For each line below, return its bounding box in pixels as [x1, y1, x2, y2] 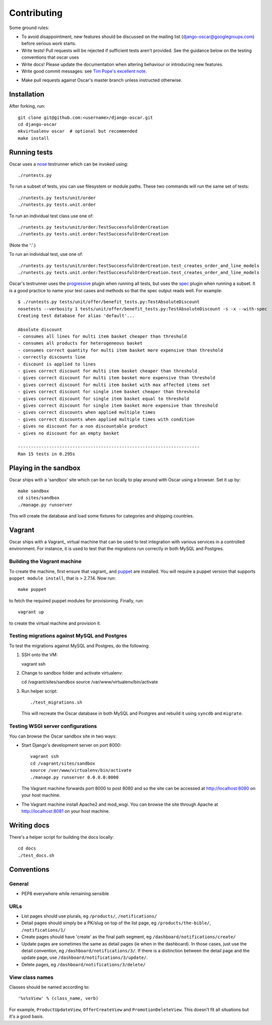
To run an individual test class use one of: [9, 213, 94, 219]
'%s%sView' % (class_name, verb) [18, 995, 99, 1001]
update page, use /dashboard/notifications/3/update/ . [21, 954, 148, 960]
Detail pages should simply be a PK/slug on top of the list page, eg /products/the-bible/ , [21, 920, 211, 926]
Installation [9, 90, 44, 99]
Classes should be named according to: [9, 984, 90, 990]
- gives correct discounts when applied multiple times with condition [18, 416, 195, 422]
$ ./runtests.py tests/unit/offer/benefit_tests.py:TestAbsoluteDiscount [18, 299, 200, 305]
